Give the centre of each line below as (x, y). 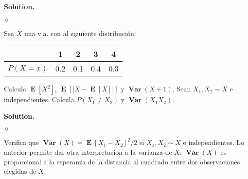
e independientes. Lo (214, 142)
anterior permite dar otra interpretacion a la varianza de (88, 152)
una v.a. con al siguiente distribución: (80, 33)
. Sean (182, 89)
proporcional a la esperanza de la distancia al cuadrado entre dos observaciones (122, 161)
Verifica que (21, 142)
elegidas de (20, 171)
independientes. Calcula (39, 99)
